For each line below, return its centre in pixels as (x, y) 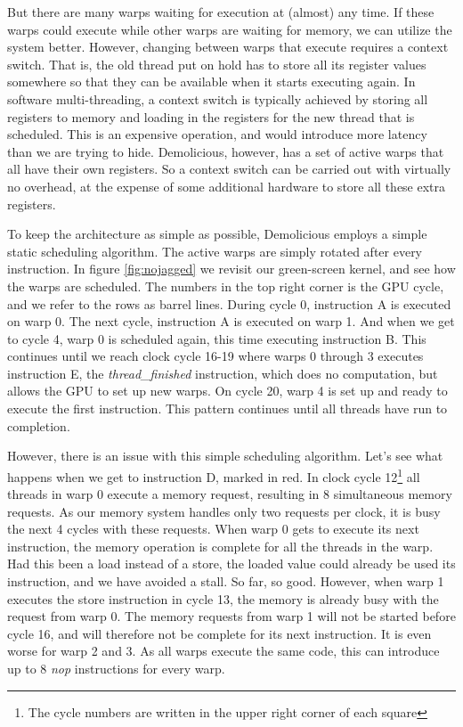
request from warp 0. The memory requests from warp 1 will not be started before (231, 616)
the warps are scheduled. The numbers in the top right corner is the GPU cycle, (226, 286)
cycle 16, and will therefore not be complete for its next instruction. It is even (219, 633)
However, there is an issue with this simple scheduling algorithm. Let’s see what (225, 456)
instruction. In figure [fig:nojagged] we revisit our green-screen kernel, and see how (231, 269)
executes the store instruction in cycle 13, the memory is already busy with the (223, 598)
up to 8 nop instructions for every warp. (116, 669)
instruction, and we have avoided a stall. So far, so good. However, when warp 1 (226, 581)
